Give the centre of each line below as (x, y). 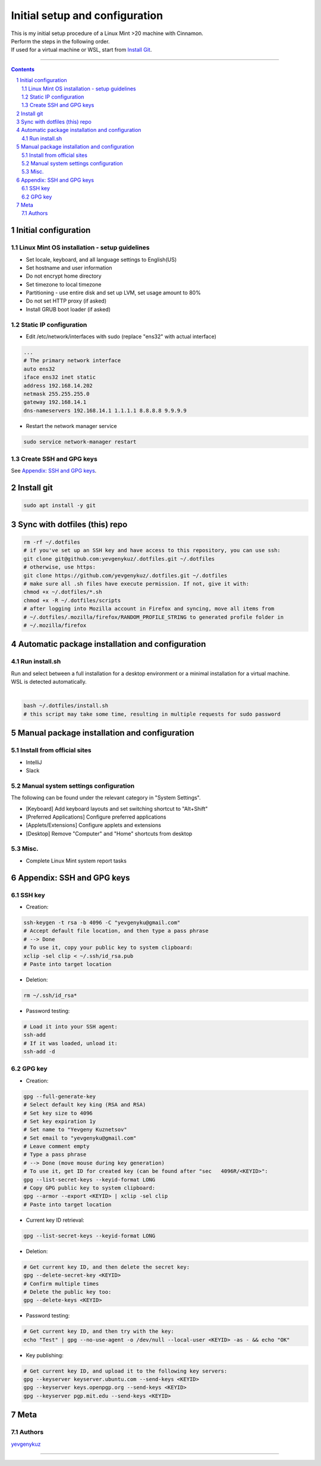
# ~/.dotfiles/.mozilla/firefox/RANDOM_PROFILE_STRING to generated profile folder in (154, 617)
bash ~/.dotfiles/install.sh (66, 706)
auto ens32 (39, 369)
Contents (23, 69)
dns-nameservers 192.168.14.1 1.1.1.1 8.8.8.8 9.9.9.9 (105, 410)
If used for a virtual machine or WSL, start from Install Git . (81, 50)
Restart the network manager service (71, 426)
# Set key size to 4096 (58, 1113)
